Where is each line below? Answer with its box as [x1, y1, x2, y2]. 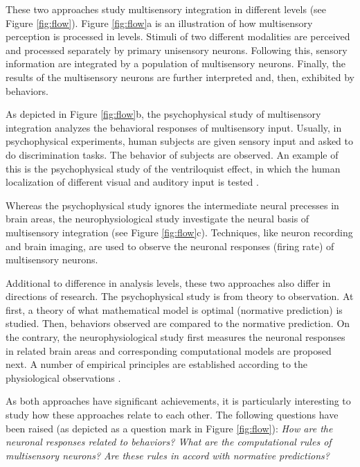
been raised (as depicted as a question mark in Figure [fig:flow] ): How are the [6, 421, 333, 435]
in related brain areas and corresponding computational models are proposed [6, 343, 332, 358]
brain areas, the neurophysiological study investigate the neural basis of [6, 211, 309, 226]
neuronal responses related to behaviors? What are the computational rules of [6, 434, 332, 449]
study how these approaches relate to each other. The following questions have [6, 407, 339, 422]
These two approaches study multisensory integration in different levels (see [6, 2, 327, 16]
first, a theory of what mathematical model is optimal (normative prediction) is [6, 302, 343, 317]
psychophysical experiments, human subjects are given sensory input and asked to [6, 134, 354, 148]
